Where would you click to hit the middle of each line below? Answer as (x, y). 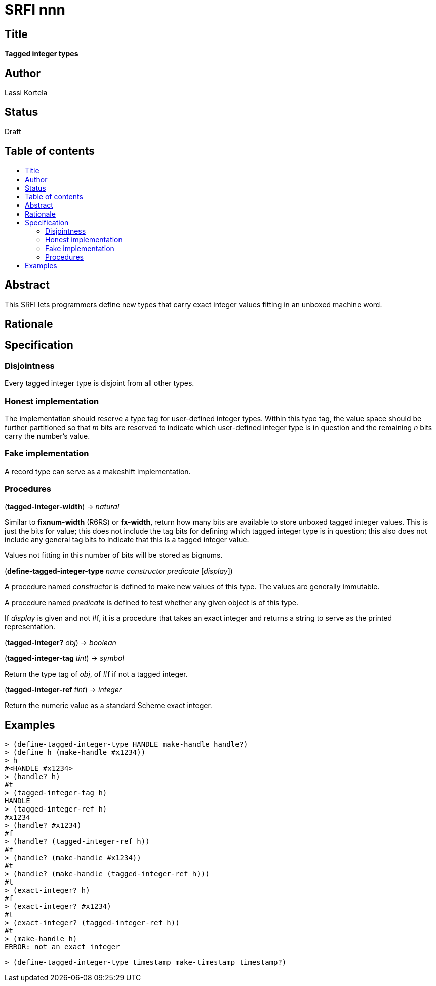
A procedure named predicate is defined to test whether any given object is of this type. (151, 603)
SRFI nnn (35, 10)
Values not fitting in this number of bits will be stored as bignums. (114, 555)
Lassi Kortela (26, 93)
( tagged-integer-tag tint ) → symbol (64, 658)
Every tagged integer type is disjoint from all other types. (100, 383)
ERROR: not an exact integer (62, 947)
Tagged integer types (42, 54)
